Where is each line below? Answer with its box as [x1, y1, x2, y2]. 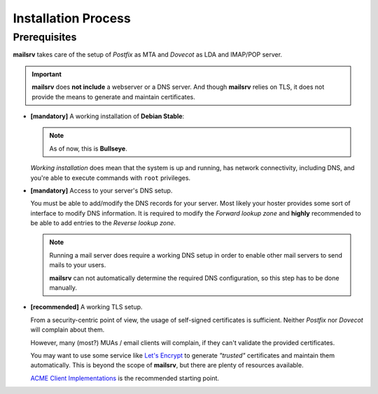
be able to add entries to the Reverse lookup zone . [30, 219, 176, 227]
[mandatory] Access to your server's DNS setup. [30, 186, 173, 195]
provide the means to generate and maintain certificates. [31, 92, 196, 101]
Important [31, 70, 62, 78]
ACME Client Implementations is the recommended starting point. [30, 374, 220, 382]
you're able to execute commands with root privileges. [30, 174, 191, 182]
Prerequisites [13, 31, 77, 43]
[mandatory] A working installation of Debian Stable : [30, 112, 185, 120]
